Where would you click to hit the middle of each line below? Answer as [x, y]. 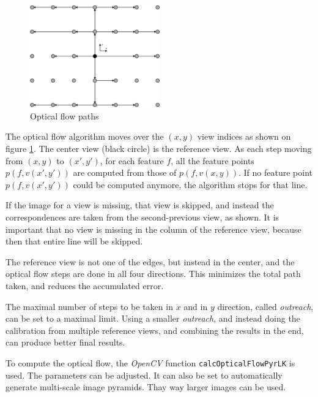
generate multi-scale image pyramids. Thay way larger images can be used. [146, 387]
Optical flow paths [65, 115]
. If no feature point [276, 172]
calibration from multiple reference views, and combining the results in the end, [155, 330]
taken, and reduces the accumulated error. [85, 285]
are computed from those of [125, 172]
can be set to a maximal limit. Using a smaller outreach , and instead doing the [153, 318]
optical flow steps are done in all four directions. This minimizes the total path [153, 274]
